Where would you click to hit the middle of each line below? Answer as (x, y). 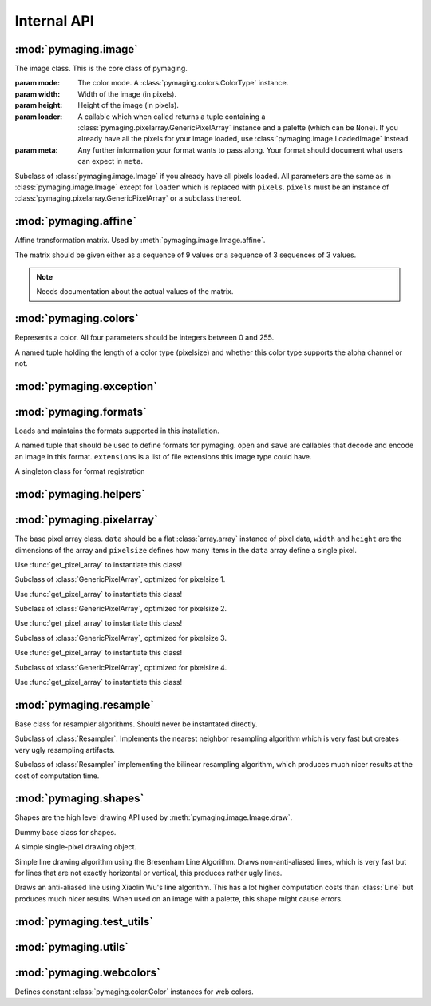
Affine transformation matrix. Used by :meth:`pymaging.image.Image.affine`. (140, 241)
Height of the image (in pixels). (129, 105)
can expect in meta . (111, 161)
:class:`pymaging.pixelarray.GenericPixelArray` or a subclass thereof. (128, 198)
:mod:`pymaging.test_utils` (84, 922)
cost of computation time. (57, 776)
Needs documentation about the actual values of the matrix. (135, 292)
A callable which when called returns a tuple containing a (172, 117)
